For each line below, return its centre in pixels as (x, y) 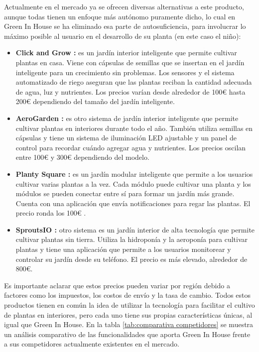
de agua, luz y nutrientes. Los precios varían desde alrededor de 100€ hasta (130, 91)
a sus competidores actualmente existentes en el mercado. (92, 344)
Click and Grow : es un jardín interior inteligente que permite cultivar (126, 53)
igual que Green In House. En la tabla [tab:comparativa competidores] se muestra (129, 324)
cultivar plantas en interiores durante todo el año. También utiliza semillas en (134, 128)
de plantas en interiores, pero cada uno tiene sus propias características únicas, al (128, 314)
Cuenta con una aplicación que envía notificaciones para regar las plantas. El (133, 203)
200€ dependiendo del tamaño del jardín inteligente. (95, 101)
